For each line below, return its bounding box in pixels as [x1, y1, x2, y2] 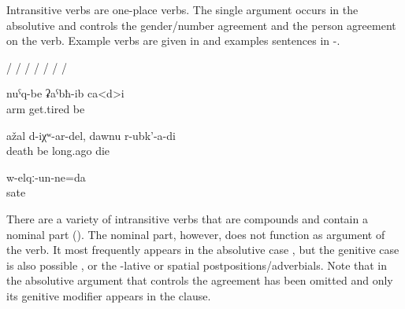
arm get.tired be [6, 100, 85, 116]
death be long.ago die [6, 142, 110, 159]
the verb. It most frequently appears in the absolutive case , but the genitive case [6, 241, 399, 258]
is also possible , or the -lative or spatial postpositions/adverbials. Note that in [6, 256, 388, 273]
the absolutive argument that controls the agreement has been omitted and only [6, 272, 393, 289]
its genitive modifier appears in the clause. [6, 287, 211, 303]
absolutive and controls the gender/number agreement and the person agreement [6, 17, 396, 33]
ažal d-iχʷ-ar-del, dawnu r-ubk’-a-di [6, 127, 176, 143]
